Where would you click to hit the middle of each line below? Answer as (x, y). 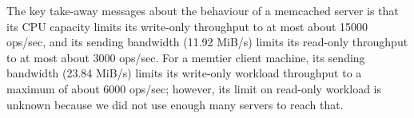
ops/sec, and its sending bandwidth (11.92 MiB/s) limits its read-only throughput (207, 42)
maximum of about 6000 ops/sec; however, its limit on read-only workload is (194, 88)
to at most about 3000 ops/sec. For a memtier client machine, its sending (186, 57)
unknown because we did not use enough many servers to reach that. (175, 104)
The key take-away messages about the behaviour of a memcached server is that (203, 10)
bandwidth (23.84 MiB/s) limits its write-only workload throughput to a (184, 73)
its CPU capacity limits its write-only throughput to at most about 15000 (187, 26)
